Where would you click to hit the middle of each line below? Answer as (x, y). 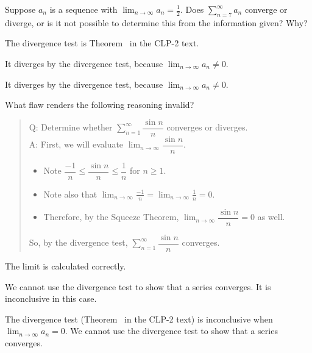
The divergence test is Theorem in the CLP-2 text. (102, 43)
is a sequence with (83, 9)
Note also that (70, 194)
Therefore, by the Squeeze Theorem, (111, 217)
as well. (271, 217)
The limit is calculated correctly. (66, 266)
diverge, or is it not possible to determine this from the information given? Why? (156, 22)
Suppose (20, 9)
